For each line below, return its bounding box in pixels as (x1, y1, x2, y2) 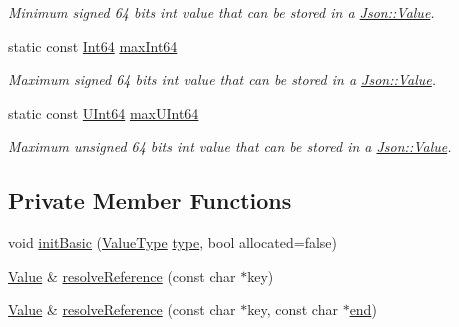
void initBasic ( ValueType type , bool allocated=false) (8, 232, 338, 253)
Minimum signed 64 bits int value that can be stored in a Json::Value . (8, 2, 435, 22)
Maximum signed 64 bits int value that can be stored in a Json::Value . (8, 69, 437, 90)
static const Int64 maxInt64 (8, 35, 178, 56)
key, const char (247, 299, 338, 320)
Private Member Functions (8, 185, 292, 216)
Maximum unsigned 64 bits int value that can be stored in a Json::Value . (8, 136, 452, 157)
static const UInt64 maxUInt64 (8, 102, 199, 123)
